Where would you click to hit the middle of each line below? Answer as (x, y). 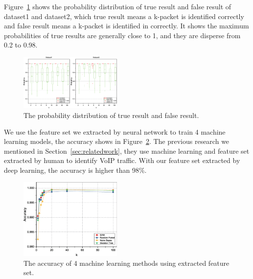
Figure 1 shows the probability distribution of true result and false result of (118, 6)
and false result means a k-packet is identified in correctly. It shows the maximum (126, 26)
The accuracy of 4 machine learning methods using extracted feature (126, 263)
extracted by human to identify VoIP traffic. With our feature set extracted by (122, 160)
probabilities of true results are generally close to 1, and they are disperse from (122, 35)
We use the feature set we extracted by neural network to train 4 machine (115, 131)
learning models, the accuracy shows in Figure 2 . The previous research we (117, 141)
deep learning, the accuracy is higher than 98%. (75, 170)
